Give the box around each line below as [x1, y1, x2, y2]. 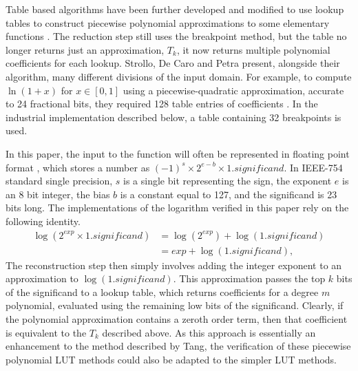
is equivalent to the [6, 325, 87, 339]
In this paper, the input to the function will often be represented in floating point [6, 146, 350, 160]
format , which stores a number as [6, 160, 150, 174]
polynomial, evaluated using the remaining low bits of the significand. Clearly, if [6, 298, 344, 312]
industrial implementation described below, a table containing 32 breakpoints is [6, 109, 341, 124]
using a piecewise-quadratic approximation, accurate [123, 83, 344, 97]
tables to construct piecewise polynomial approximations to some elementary [6, 15, 330, 30]
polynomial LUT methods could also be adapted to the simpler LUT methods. [6, 352, 337, 366]
